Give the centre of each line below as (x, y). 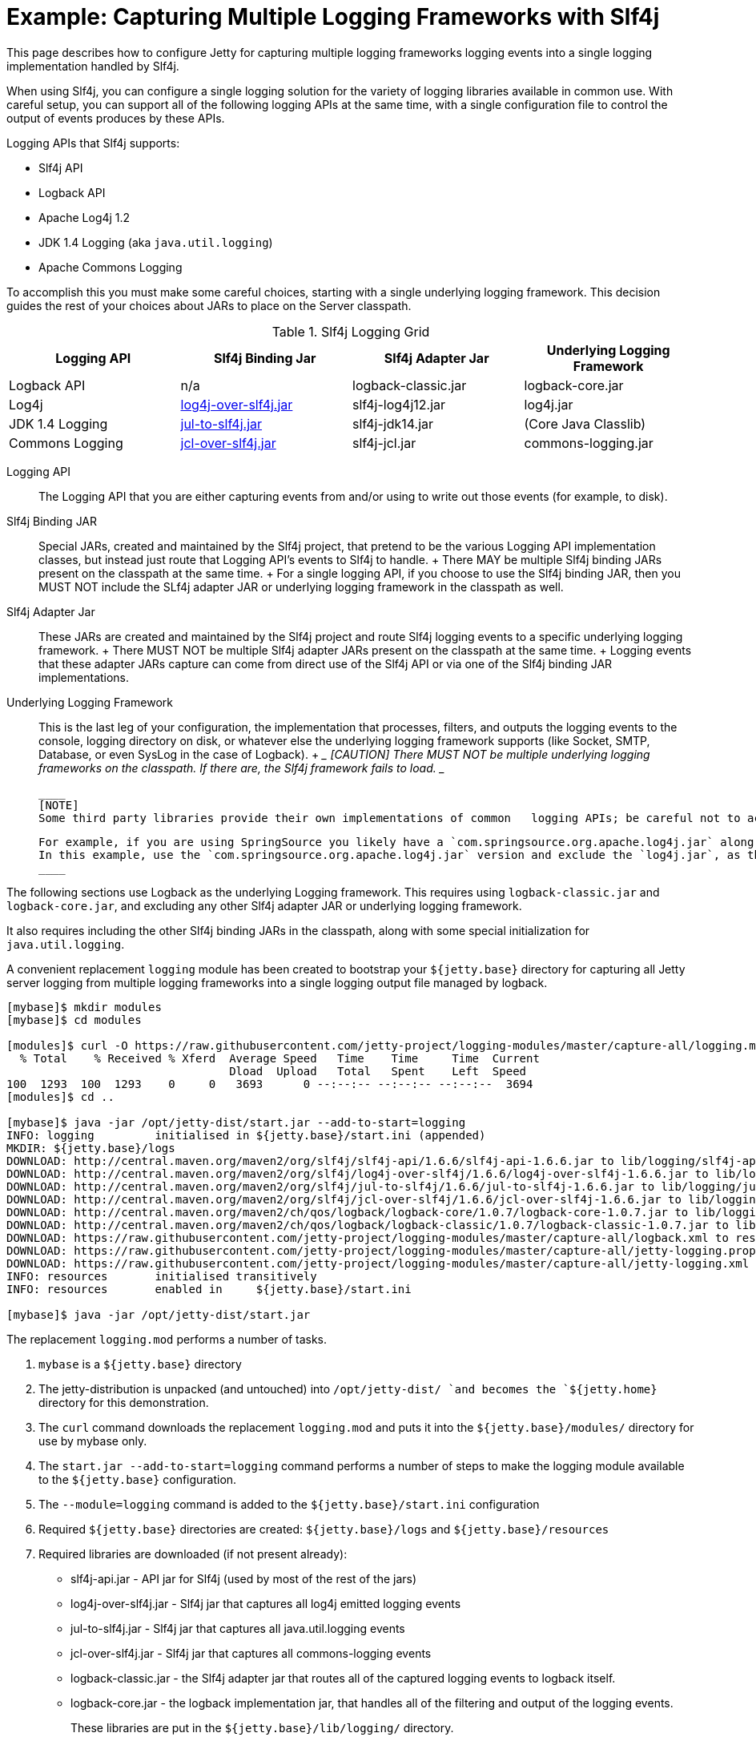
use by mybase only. (93, 1441)
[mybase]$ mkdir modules (84, 1007)
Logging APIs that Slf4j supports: (93, 143)
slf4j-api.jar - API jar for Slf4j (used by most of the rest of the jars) (244, 1578)
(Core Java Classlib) (585, 423)
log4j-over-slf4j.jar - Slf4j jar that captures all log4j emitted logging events (266, 1603)
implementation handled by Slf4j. (93, 66)
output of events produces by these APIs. (116, 118)
